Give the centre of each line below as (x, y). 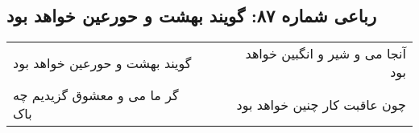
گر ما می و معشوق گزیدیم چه (96, 95)
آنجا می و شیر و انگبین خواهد (326, 54)
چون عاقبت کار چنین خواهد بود (321, 104)
